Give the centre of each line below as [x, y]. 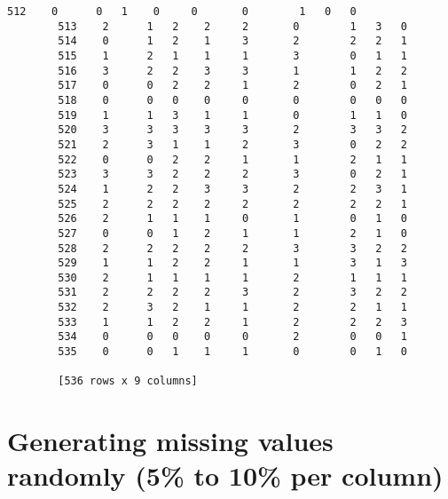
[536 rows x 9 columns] [128, 381]
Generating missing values [170, 441]
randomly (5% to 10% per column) [225, 475]
